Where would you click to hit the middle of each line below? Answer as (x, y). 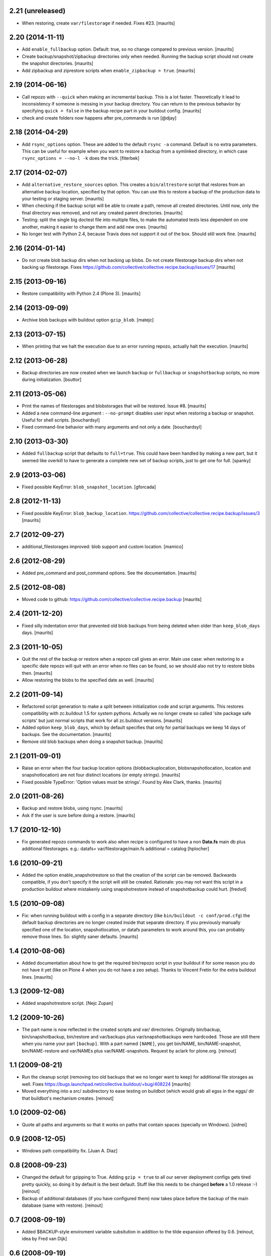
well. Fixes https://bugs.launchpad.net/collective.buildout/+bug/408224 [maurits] (106, 1084)
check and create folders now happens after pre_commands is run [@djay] (99, 118)
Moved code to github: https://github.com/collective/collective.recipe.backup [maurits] (112, 599)
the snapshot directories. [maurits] (58, 63)
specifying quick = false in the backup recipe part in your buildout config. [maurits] (112, 111)
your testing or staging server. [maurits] (63, 199)
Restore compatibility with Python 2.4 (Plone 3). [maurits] (81, 293)
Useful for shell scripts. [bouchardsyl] (61, 420)
